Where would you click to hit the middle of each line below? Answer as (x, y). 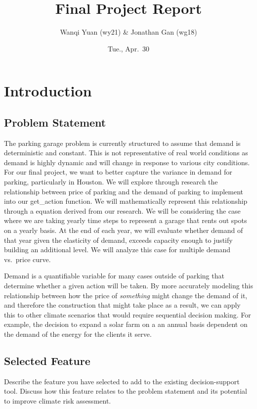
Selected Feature (47, 360)
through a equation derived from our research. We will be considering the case (122, 210)
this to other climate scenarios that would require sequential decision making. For (128, 314)
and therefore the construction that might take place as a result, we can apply (122, 305)
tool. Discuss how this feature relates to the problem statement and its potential (126, 391)
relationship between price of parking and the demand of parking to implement (124, 191)
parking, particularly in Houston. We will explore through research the (111, 182)
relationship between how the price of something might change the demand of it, (126, 295)
